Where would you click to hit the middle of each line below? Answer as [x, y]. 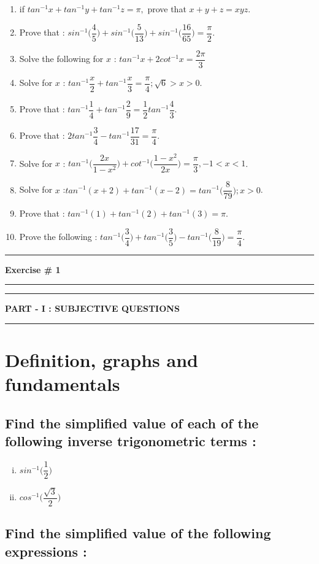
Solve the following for [61, 59]
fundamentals [63, 384]
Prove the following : [58, 237]
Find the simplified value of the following [138, 533]
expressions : [46, 551]
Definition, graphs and [102, 360]
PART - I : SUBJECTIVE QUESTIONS [92, 308]
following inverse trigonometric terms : [131, 441]
